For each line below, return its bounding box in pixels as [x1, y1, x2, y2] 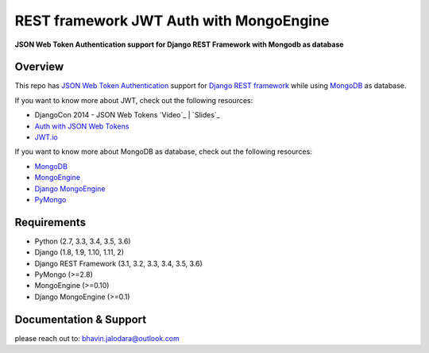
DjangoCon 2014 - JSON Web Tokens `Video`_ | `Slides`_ [34, 110, 220, 120]
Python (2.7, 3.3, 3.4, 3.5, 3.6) [34, 236, 131, 246]
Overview [14, 60, 64, 74]
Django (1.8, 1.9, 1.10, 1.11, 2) [34, 247, 125, 257]
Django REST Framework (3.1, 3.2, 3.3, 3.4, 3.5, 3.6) [34, 259, 203, 268]
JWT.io [34, 132, 59, 142]
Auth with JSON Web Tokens [34, 121, 129, 131]
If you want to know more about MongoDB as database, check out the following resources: [14, 147, 313, 156]
